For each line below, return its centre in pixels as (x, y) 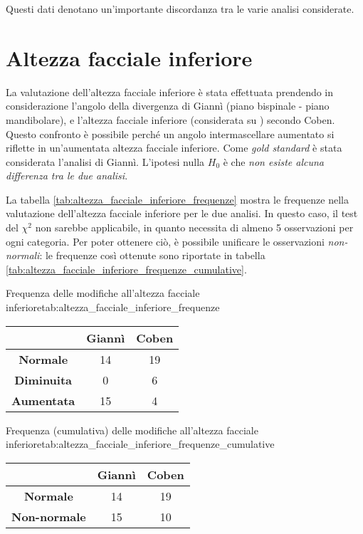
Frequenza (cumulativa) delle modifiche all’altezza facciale (132, 430)
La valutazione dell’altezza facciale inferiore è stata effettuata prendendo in (170, 91)
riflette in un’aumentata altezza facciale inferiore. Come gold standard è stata (174, 148)
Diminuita (43, 379)
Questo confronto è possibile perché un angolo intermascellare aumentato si (170, 133)
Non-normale (49, 516)
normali (23, 255)
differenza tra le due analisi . (67, 176)
